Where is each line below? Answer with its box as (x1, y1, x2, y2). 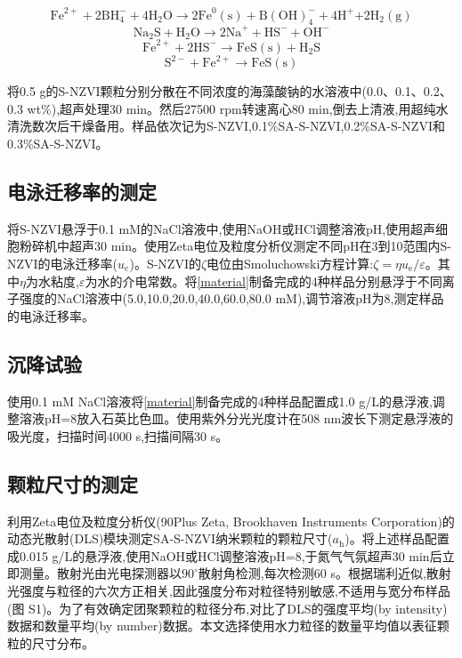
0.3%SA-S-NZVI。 (7, 134, 109, 153)
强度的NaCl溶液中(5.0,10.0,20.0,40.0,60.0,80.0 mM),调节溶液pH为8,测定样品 (19, 289, 444, 308)
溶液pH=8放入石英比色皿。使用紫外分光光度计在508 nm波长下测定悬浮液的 (19, 409, 454, 428)
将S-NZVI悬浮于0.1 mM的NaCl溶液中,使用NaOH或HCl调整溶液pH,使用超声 (7, 219, 436, 237)
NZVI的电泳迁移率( (7, 254, 118, 273)
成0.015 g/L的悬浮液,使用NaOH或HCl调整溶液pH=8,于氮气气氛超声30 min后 (7, 546, 442, 565)
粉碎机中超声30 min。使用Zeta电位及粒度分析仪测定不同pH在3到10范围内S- (19, 237, 451, 255)
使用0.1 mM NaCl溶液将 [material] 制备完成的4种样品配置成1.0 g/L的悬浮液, (7, 391, 433, 410)
